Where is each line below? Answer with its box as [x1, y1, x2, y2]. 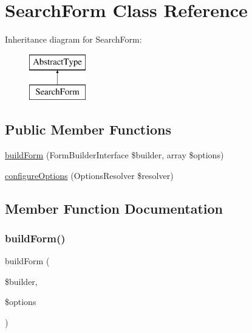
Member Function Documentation [5, 198, 223, 217]
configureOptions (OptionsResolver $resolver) [5, 169, 174, 181]
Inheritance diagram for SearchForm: [5, 33, 142, 46]
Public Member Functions [5, 120, 171, 139]
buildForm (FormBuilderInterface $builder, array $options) [5, 149, 224, 161]
